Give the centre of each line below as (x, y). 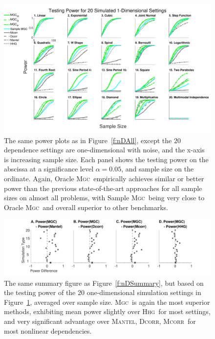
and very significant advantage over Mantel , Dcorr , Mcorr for (100, 321)
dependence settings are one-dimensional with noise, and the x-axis (104, 150)
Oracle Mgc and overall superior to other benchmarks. (86, 207)
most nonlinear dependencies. (48, 330)
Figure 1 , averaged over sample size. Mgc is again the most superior (107, 302)
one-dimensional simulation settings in (144, 292)
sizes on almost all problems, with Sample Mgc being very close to (104, 198)
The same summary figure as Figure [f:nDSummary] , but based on (104, 283)
